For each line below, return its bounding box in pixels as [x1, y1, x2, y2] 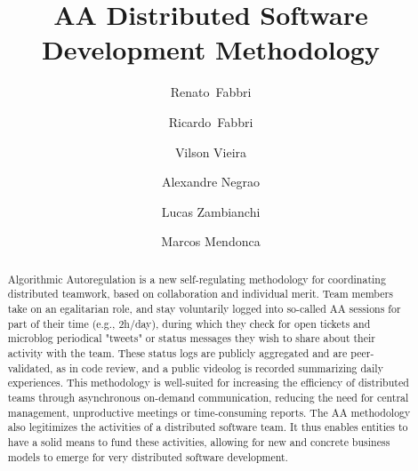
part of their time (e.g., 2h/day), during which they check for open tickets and [7, 315, 371, 331]
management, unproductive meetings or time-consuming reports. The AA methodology [7, 404, 411, 419]
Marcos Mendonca [161, 232, 261, 251]
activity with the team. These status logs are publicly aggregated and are [7, 345, 348, 360]
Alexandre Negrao [161, 172, 261, 191]
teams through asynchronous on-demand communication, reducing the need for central [7, 389, 409, 404]
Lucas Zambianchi [161, 202, 261, 220]
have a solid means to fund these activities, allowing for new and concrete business [7, 434, 390, 449]
